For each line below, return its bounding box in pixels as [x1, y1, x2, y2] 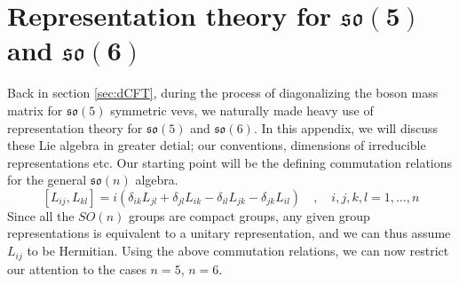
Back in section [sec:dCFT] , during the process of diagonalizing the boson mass [7, 83, 439, 102]
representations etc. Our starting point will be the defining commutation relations [7, 153, 453, 171]
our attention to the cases [7, 259, 146, 278]
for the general [7, 170, 87, 189]
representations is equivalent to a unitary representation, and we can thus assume [7, 224, 451, 242]
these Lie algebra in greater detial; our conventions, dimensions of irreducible [7, 136, 426, 154]
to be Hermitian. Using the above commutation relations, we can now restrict [27, 241, 449, 260]
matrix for [7, 100, 63, 119]
